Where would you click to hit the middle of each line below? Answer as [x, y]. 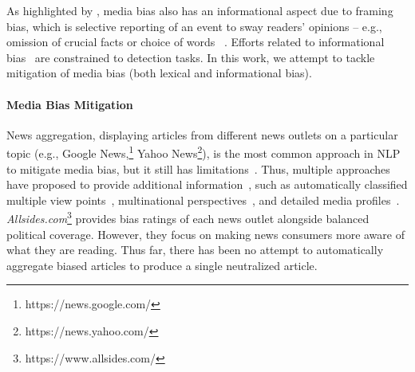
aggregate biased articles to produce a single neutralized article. [162, 265]
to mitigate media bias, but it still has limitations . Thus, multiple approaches [198, 168]
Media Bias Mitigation [70, 104]
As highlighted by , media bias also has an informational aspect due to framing [200, 10]
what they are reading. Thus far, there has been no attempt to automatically [195, 250]
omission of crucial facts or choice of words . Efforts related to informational [196, 42]
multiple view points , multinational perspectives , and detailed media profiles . [203, 200]
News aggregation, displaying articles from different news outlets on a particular [202, 134]
